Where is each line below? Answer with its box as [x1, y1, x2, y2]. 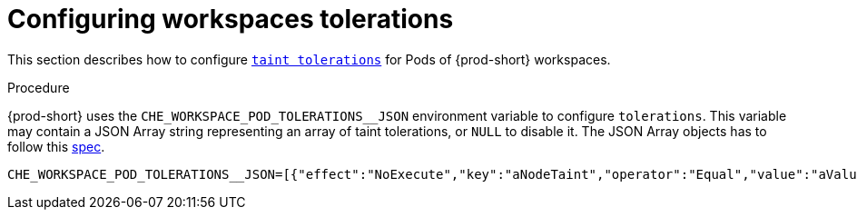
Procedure [7, 79, 70, 95]
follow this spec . [7, 138, 105, 154]
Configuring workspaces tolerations [7, 4, 454, 35]
